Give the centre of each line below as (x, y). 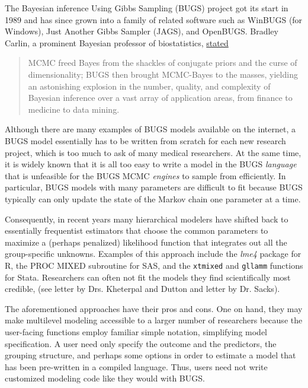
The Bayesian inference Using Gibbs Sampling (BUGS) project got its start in (147, 8)
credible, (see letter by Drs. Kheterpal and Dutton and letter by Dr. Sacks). (142, 289)
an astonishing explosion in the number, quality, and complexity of (149, 86)
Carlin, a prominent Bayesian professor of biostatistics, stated (117, 42)
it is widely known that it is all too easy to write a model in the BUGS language (151, 164)
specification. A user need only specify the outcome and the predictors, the (141, 343)
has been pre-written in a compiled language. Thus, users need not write (136, 366)
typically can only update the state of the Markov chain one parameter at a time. (153, 198)
